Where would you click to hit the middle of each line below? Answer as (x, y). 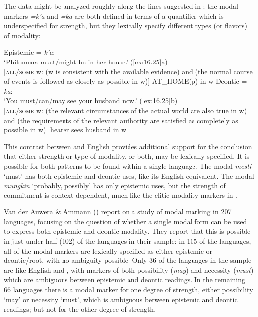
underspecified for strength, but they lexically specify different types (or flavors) (126, 26)
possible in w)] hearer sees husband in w (65, 130)
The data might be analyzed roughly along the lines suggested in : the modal (121, 6)
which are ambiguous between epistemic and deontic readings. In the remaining (125, 280)
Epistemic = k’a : (30, 52)
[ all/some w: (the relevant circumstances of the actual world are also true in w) (126, 110)
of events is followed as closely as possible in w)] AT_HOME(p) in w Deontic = (126, 81)
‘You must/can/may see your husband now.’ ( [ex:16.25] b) (91, 100)
